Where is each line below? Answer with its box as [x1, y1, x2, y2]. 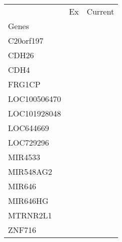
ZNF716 [8, 224, 36, 235]
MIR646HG [8, 195, 48, 206]
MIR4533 [8, 151, 40, 163]
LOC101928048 [8, 107, 61, 119]
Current [86, 6, 114, 17]
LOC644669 [8, 122, 49, 134]
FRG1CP [8, 78, 40, 90]
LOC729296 [8, 137, 49, 148]
